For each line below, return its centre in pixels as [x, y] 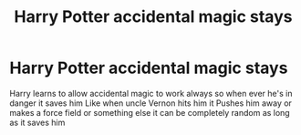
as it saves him [37, 122]
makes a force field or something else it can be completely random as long [150, 112]
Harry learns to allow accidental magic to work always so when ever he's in [151, 93]
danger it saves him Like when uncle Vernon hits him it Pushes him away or [150, 103]
